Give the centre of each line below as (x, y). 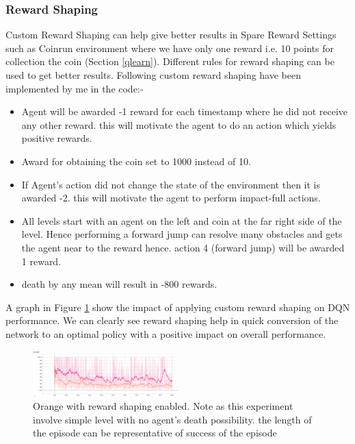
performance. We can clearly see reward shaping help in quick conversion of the (172, 320)
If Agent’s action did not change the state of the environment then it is (171, 184)
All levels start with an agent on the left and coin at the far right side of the (182, 220)
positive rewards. (57, 138)
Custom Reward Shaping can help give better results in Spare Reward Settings (171, 35)
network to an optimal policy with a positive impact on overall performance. (166, 333)
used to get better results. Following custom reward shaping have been (153, 75)
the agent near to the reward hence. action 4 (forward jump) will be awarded (183, 247)
